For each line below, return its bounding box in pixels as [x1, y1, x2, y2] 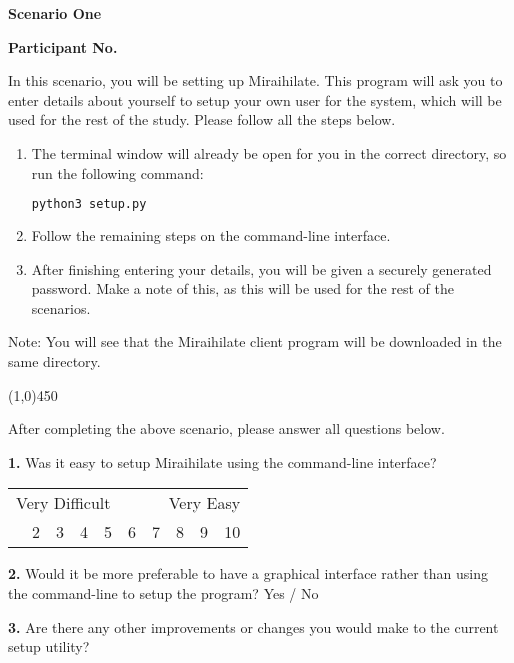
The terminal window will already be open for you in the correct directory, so [31, 142, 507, 163]
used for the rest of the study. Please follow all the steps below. [8, 109, 396, 130]
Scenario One [8, 3, 102, 23]
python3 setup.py [31, 197, 147, 212]
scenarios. [31, 297, 91, 318]
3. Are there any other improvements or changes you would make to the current [8, 616, 499, 637]
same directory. [8, 351, 101, 371]
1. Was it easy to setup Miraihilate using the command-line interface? [8, 451, 437, 472]
